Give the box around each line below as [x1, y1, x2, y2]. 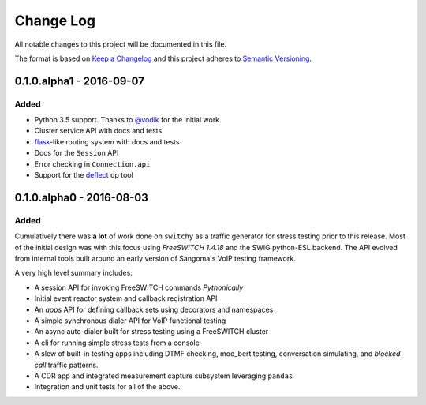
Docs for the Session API [34, 148, 119, 158]
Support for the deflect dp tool [34, 171, 133, 180]
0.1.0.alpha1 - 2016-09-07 [14, 74, 145, 88]
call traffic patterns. [34, 360, 99, 369]
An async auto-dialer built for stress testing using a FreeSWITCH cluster [34, 327, 269, 336]
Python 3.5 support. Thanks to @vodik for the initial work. [34, 115, 222, 125]
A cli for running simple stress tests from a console [34, 338, 200, 347]
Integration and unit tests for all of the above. [34, 382, 181, 392]
